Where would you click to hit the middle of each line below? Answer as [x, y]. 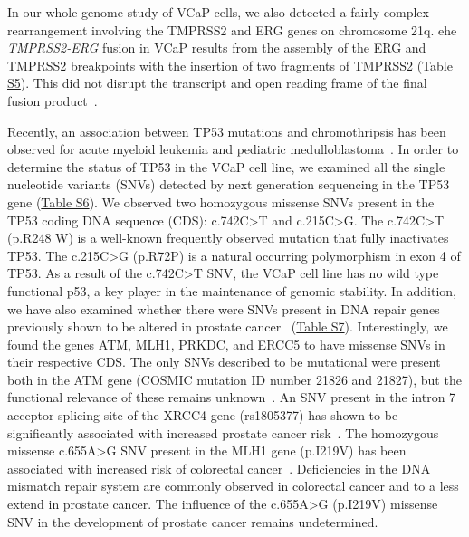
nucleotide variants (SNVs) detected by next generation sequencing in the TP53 [229, 184]
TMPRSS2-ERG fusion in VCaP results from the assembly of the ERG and [217, 48]
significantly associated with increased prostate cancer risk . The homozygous [223, 432]
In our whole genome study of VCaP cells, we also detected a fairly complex [218, 12]
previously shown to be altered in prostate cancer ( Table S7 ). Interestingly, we [228, 326]
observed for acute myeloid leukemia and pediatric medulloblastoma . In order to [233, 149]
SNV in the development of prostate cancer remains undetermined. [193, 521]
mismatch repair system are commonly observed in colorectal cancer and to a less [233, 486]
